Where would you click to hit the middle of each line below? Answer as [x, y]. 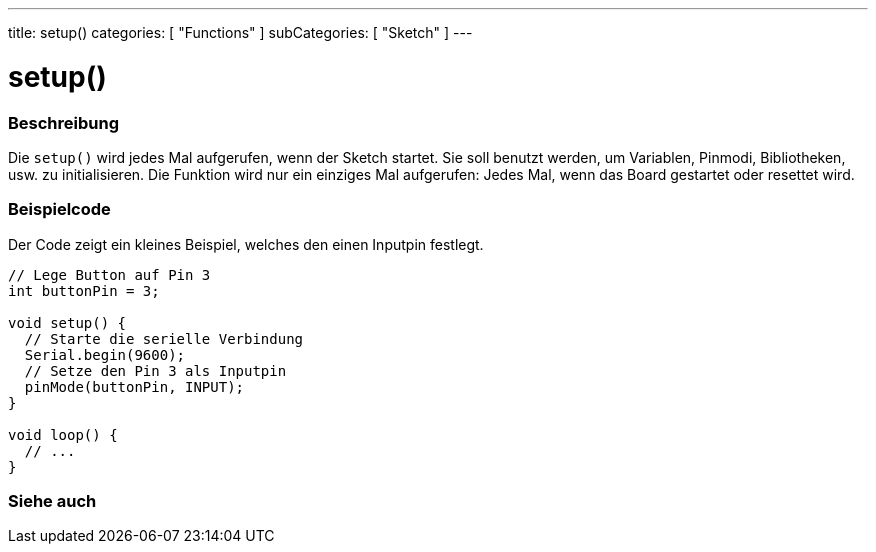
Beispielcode [59, 209]
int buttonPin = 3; [84, 290]
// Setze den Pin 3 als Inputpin [155, 370]
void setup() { [67, 322]
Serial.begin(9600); [105, 354]
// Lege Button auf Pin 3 [109, 274]
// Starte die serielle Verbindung [164, 338]
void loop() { [63, 434]
